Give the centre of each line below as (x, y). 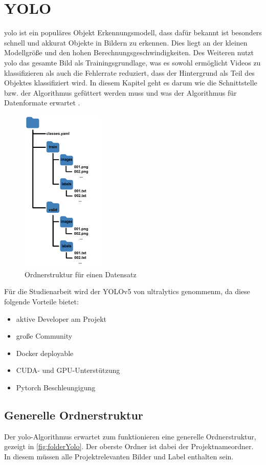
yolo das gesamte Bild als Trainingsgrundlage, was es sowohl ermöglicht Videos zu (132, 62)
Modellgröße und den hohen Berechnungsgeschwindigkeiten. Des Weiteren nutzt (129, 52)
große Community (44, 336)
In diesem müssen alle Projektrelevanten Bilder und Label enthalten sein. (119, 456)
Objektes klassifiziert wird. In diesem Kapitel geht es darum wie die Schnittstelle (131, 83)
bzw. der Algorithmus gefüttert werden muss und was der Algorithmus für (120, 92)
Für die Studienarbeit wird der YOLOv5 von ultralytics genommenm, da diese (127, 291)
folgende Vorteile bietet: (41, 302)
